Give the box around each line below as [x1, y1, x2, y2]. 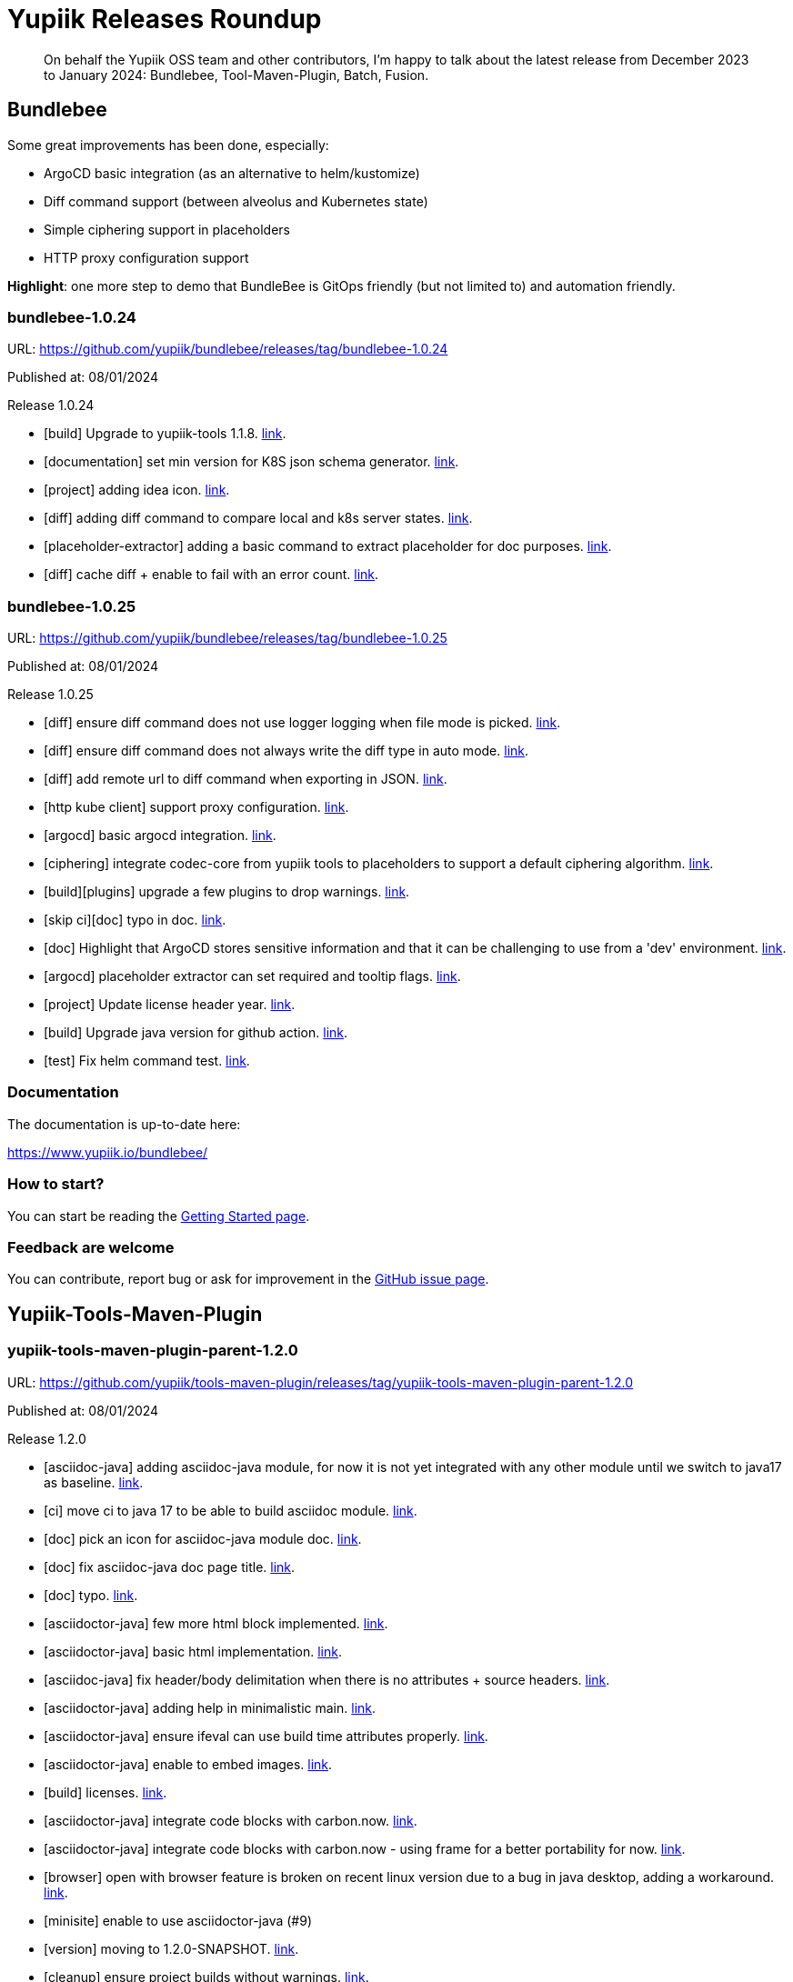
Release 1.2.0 [7, 1430, 86, 1446]
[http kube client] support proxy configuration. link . [44, 799, 349, 816]
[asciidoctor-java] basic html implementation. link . [44, 1643, 342, 1659]
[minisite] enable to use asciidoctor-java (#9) [44, 1912, 312, 1928]
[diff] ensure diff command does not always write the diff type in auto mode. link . [44, 743, 529, 759]
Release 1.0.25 [7, 686, 94, 703]
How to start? [7, 1175, 105, 1194]
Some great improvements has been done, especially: [7, 136, 329, 153]
